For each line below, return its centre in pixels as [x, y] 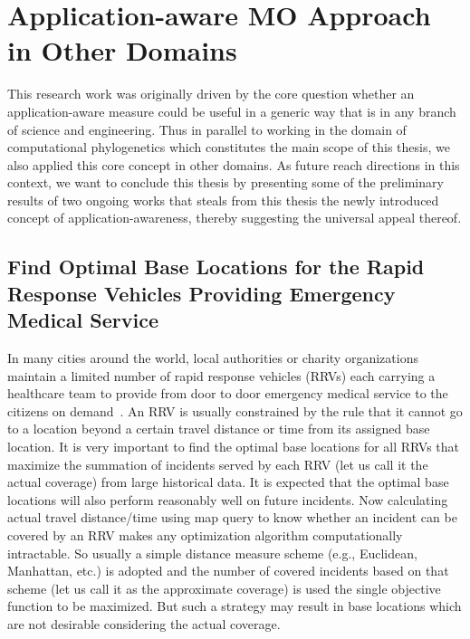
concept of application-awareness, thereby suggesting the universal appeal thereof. [235, 218]
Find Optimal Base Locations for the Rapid [216, 267]
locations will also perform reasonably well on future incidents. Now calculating [228, 499]
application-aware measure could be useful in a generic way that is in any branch [232, 111]
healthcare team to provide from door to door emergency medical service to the [228, 393]
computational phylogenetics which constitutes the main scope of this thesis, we [229, 147]
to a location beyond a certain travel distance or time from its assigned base [219, 429]
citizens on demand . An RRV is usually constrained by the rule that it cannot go [235, 410]
